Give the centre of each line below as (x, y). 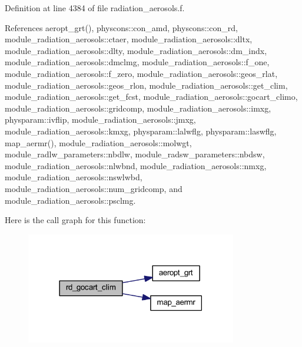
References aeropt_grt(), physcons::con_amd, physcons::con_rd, (121, 27)
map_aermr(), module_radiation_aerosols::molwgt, (98, 142)
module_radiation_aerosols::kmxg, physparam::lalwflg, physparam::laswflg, (141, 131)
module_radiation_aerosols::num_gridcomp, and (94, 188)
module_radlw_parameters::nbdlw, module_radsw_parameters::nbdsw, (135, 154)
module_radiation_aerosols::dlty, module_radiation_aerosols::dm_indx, (136, 50)
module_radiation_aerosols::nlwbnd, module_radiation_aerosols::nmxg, (136, 165)
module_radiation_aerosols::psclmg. (70, 200)
